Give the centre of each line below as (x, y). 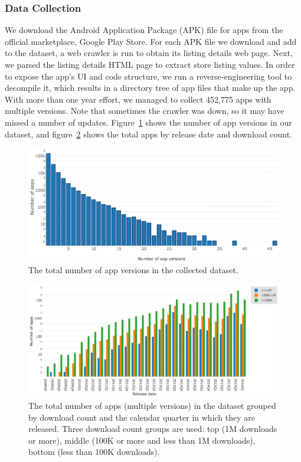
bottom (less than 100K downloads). (94, 452)
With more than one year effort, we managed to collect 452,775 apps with (138, 99)
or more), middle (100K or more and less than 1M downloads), (142, 440)
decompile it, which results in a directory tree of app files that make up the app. (150, 88)
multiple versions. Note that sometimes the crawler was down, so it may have (145, 111)
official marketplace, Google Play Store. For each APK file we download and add (151, 41)
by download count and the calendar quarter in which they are (142, 417)
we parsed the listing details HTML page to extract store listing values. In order (150, 64)
